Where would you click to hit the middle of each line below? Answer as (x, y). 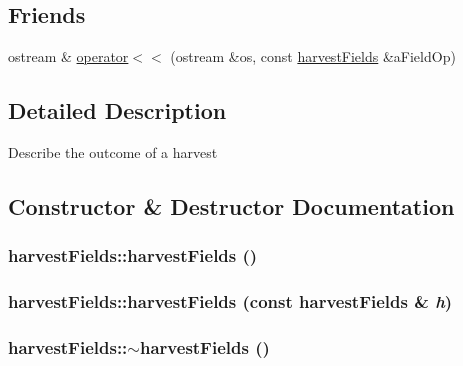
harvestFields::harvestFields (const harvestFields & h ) (230, 301)
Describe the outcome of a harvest (113, 152)
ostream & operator (68, 56)
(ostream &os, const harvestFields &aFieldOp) (313, 56)
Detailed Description (117, 110)
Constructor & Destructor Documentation (231, 205)
